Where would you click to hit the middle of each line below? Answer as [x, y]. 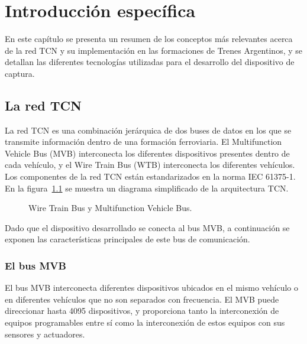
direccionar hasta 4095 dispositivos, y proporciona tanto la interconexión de [142, 311]
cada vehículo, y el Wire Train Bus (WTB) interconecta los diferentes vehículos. [150, 165]
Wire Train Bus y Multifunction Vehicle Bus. [110, 208]
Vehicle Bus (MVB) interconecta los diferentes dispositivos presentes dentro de [147, 153]
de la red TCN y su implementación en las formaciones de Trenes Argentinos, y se [153, 50]
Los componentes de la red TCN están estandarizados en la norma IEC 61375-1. [150, 176]
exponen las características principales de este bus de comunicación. [127, 239]
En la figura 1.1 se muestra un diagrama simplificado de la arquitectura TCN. [147, 188]
